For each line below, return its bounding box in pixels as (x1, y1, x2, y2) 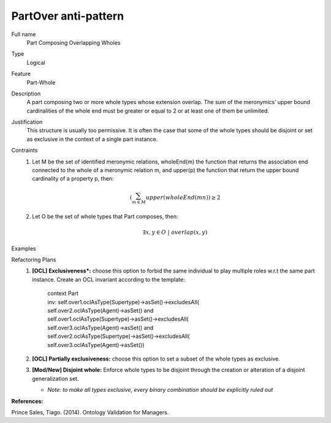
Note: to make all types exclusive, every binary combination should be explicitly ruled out (47, 386, 273, 394)
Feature (11, 70, 31, 78)
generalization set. (32, 375, 79, 382)
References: (11, 397, 44, 405)
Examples (11, 245, 36, 252)
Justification (11, 118, 43, 125)
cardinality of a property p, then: (32, 175, 114, 182)
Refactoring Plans (11, 256, 56, 263)
